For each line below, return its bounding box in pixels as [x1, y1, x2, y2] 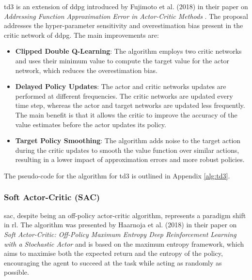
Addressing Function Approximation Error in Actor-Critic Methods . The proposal [4, 11, 248, 21]
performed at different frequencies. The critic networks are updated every [15, 90, 233, 101]
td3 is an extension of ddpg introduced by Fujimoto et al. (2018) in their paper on [4, 1, 248, 11]
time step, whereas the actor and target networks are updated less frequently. [15, 100, 245, 110]
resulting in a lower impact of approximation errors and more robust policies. [15, 154, 245, 164]
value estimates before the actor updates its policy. [15, 119, 166, 129]
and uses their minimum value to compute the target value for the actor [15, 55, 230, 65]
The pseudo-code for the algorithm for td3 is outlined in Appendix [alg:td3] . [4, 170, 230, 180]
